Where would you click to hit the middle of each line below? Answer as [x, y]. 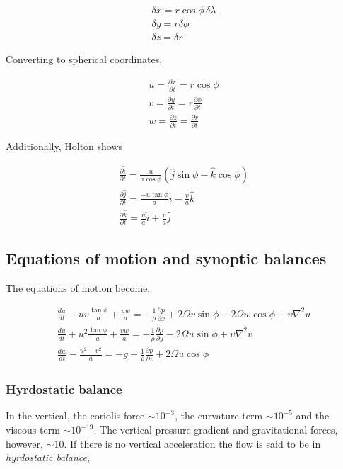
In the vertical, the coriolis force [75, 416]
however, [24, 443]
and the [313, 416]
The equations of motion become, [78, 287]
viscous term [33, 430]
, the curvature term [219, 416]
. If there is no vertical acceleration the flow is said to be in [192, 443]
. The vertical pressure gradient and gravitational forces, [216, 430]
